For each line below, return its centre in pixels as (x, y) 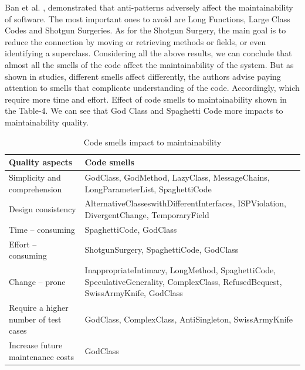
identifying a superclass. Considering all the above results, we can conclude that (148, 53)
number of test (35, 319)
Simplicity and (35, 177)
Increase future (36, 345)
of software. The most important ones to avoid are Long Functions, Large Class (148, 18)
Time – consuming (42, 229)
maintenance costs (41, 356)
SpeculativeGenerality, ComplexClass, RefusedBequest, (183, 281)
